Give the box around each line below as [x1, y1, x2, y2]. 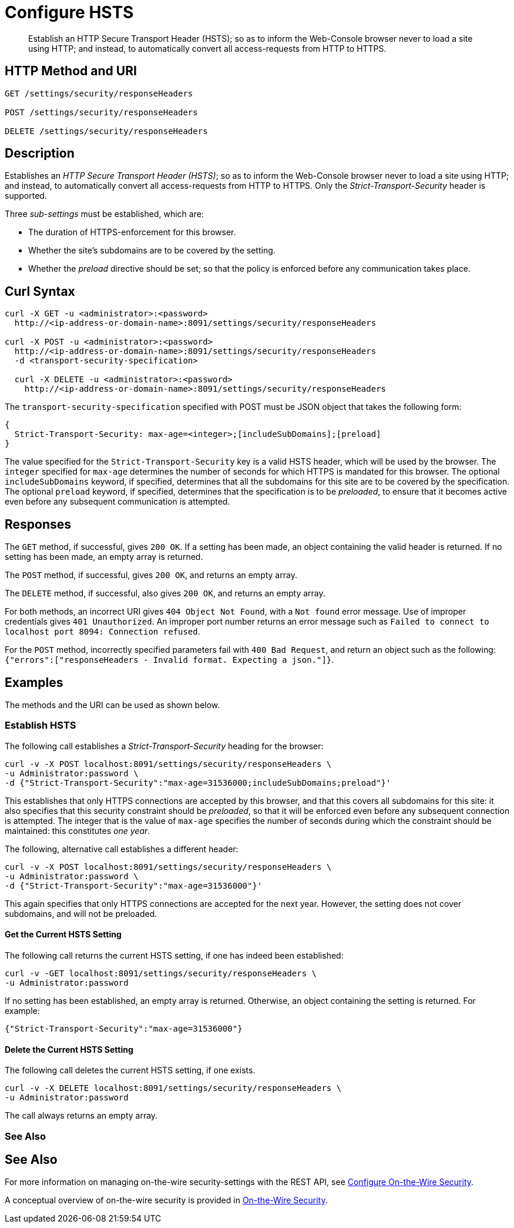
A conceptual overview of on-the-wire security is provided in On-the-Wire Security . [5, 1195, 328, 1206]
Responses [5, 516, 72, 532]
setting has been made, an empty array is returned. [5, 552, 203, 562]
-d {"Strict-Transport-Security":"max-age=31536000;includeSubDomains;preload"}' [5, 777, 391, 787]
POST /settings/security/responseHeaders [5, 107, 198, 117]
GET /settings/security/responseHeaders [5, 88, 193, 98]
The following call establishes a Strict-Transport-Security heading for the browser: [5, 740, 324, 751]
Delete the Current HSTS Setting [5, 1044, 133, 1055]
